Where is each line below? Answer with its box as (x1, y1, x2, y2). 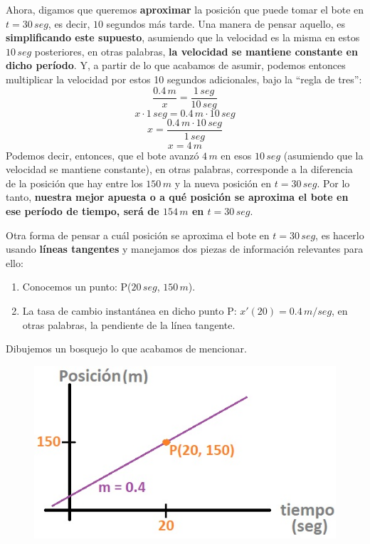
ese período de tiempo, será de (6, 204, 159, 219)
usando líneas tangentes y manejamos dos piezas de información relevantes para (6, 241, 364, 256)
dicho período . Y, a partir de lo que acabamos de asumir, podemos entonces (6, 58, 346, 73)
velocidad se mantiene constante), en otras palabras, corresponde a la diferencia (6, 162, 353, 177)
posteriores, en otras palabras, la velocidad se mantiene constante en (34, 43, 358, 58)
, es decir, (48, 16, 90, 31)
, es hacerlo (315, 227, 364, 242)
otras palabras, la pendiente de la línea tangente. (22, 317, 236, 332)
